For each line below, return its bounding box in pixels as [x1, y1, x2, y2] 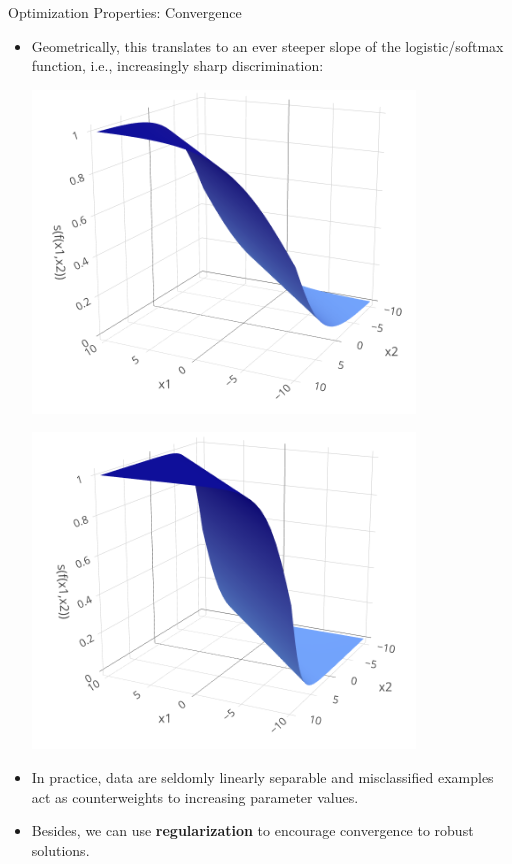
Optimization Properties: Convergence [8, 2, 242, 22]
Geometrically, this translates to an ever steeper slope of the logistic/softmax [31, 35, 504, 56]
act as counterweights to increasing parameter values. [31, 786, 359, 807]
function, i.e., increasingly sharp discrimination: [31, 55, 324, 76]
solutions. [31, 839, 90, 860]
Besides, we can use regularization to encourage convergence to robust [31, 820, 474, 841]
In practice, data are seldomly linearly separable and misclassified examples [31, 766, 494, 787]
